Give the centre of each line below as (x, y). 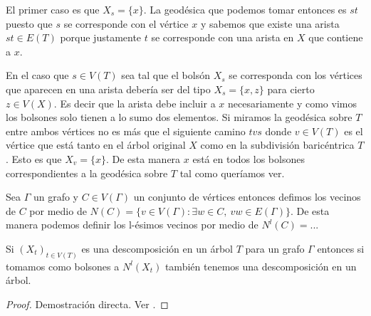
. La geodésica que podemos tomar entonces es (245, 9)
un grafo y (56, 197)
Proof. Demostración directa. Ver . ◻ (87, 304)
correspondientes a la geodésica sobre (87, 173)
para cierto (291, 89)
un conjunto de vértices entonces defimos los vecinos (247, 197)
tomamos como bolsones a (63, 266)
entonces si (341, 248)
